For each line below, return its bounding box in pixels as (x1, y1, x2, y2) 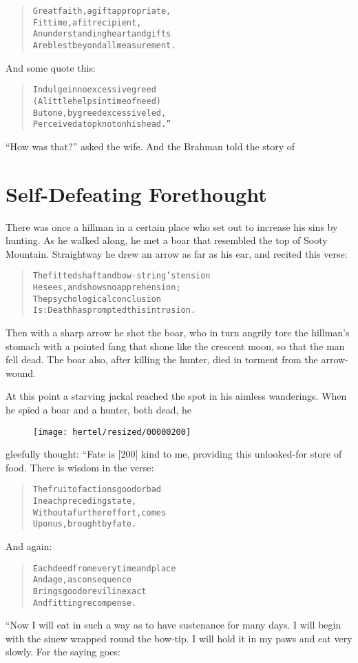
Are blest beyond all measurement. (32, 40, 176, 50)
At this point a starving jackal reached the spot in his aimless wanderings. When (6, 389, 347, 403)
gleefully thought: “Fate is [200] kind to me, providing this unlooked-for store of (6, 447, 342, 461)
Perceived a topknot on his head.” (32, 119, 171, 130)
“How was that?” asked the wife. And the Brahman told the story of (6, 139, 295, 153)
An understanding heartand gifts (32, 29, 171, 39)
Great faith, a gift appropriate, (32, 6, 171, 16)
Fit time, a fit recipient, (32, 17, 142, 28)
